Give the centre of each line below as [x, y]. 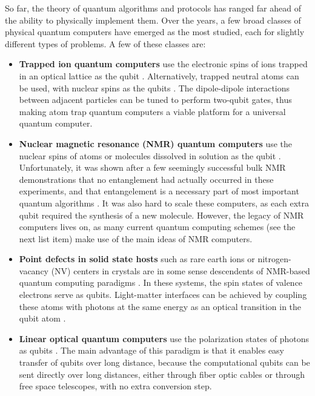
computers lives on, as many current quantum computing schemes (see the [157, 227]
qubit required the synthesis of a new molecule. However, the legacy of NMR [161, 215]
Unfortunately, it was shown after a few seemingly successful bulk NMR [152, 167]
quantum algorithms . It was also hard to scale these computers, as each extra [164, 203]
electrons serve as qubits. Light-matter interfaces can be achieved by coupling [163, 295]
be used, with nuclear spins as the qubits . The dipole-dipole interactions [154, 87]
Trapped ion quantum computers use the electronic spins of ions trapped [163, 64]
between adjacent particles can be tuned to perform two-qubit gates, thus [155, 100]
